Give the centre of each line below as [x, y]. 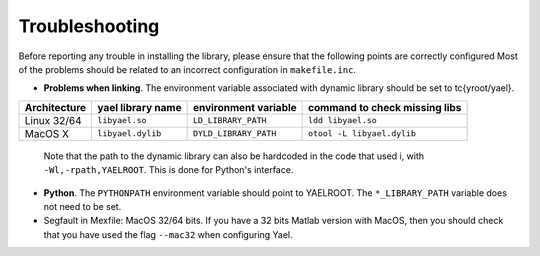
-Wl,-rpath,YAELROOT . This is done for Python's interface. [168, 170]
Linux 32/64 [53, 120]
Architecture [55, 107]
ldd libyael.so [342, 120]
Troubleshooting [89, 26]
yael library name [139, 107]
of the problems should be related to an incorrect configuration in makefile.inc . [187, 69]
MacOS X [47, 133]
